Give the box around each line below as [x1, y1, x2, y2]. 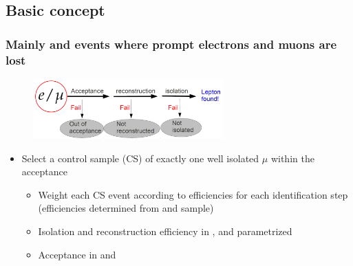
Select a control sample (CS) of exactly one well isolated [21, 151, 259, 165]
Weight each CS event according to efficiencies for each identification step [38, 187, 348, 201]
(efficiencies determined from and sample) [38, 201, 214, 215]
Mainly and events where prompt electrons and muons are [6, 35, 337, 52]
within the [270, 151, 314, 165]
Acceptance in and [38, 247, 116, 261]
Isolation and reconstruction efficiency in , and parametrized [38, 224, 292, 239]
